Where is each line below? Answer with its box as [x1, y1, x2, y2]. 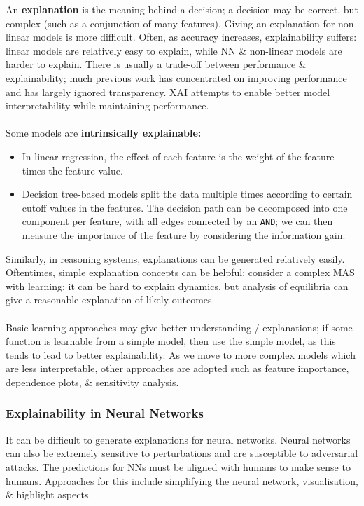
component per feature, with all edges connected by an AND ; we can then [22, 214, 333, 228]
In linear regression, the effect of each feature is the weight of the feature [22, 149, 335, 163]
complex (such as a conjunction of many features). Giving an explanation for [6, 15, 335, 30]
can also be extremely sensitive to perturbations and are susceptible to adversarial [6, 446, 358, 460]
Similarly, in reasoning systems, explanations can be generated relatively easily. [6, 251, 345, 266]
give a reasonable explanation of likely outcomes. [6, 292, 215, 307]
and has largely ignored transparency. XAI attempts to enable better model [6, 84, 330, 99]
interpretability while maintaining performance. [6, 98, 209, 113]
